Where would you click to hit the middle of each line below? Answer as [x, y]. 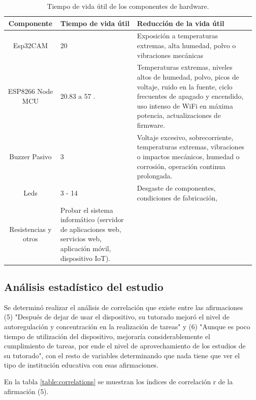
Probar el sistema [87, 210]
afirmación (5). [26, 391]
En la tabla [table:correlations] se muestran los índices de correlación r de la [118, 381]
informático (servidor [92, 219]
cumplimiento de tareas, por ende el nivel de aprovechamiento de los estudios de [125, 346]
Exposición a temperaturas [177, 36]
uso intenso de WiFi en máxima [185, 105]
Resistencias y [31, 229]
